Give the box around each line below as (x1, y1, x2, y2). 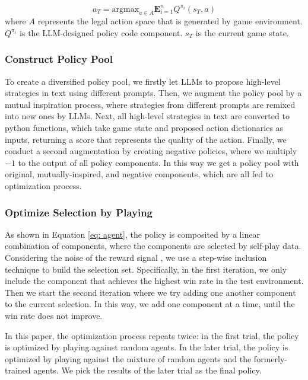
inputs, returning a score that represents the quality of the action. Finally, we (5, 133, 287, 145)
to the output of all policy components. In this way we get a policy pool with (18, 156, 299, 168)
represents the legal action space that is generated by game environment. (37, 15, 303, 27)
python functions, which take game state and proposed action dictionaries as (5, 122, 284, 134)
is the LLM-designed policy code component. (20, 26, 183, 39)
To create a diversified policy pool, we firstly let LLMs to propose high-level (5, 75, 281, 87)
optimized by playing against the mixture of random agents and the (5, 352, 252, 365)
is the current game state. (195, 26, 289, 39)
